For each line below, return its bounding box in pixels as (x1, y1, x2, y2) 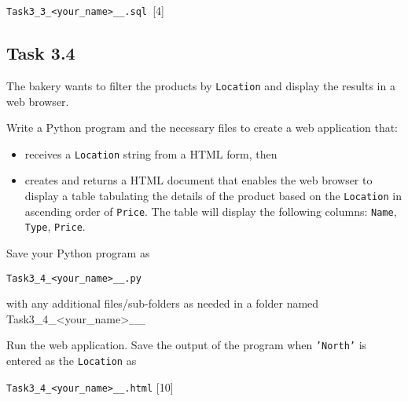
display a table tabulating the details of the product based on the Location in (24, 187, 402, 203)
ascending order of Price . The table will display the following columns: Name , (24, 202, 397, 219)
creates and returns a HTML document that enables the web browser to (24, 172, 373, 188)
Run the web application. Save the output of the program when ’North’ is (6, 337, 367, 353)
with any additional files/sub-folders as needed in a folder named (6, 295, 319, 312)
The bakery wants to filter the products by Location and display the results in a (6, 77, 395, 93)
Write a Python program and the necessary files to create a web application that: (6, 119, 399, 136)
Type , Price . (24, 218, 86, 235)
